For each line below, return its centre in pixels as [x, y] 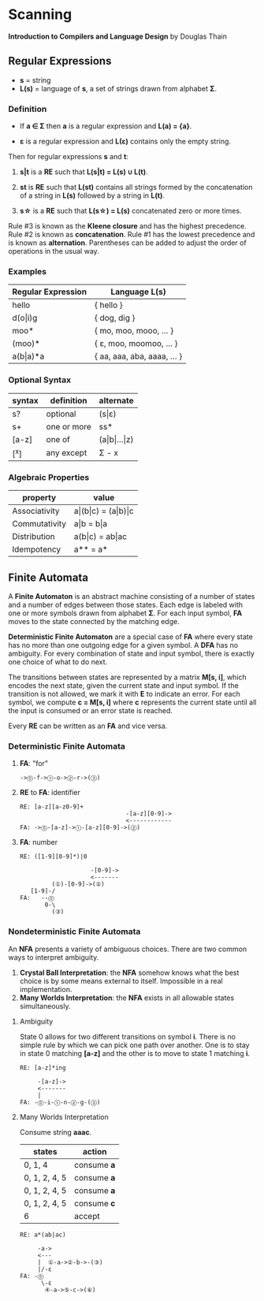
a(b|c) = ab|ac [100, 537]
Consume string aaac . [56, 1132]
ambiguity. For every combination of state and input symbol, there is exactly [131, 654]
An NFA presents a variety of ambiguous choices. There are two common [127, 949]
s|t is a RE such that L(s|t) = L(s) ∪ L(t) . [84, 172]
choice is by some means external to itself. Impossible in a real [121, 981]
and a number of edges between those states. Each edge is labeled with [125, 605]
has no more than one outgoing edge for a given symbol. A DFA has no [123, 645]
